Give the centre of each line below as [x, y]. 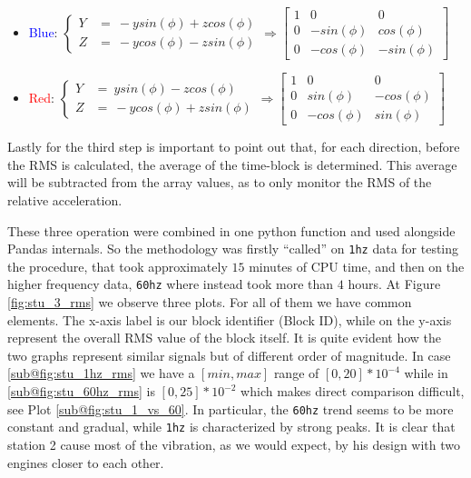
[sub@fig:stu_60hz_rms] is [81, 391]
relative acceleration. [65, 199]
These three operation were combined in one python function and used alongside [231, 230]
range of [296, 373]
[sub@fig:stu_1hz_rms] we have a [101, 373]
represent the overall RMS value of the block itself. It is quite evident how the [225, 338]
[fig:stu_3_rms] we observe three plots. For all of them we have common [210, 302]
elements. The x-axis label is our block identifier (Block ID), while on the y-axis [230, 319]
